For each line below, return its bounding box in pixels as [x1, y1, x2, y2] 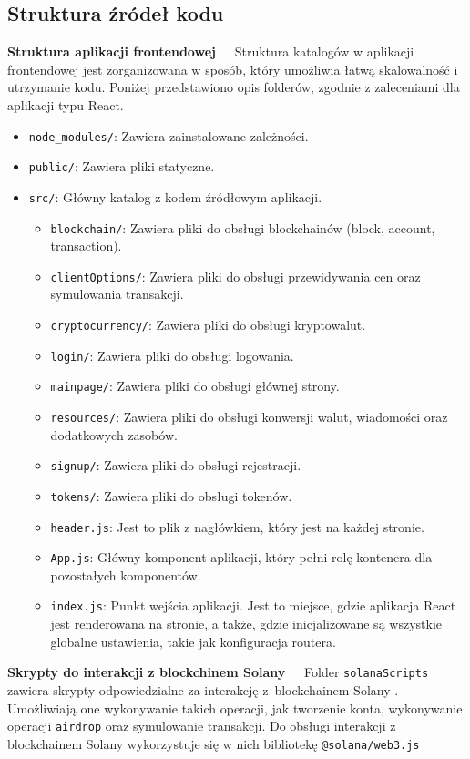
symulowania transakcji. [50, 284, 184, 303]
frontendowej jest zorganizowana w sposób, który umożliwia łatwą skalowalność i [7, 59, 458, 78]
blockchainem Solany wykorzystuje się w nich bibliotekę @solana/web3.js [7, 733, 420, 753]
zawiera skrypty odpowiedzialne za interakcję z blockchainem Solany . [7, 680, 399, 699]
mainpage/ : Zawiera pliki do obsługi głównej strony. [50, 376, 340, 395]
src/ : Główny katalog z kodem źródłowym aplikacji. [28, 187, 322, 206]
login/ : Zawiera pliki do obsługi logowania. [50, 345, 294, 364]
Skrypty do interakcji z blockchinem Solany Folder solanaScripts [7, 662, 429, 682]
